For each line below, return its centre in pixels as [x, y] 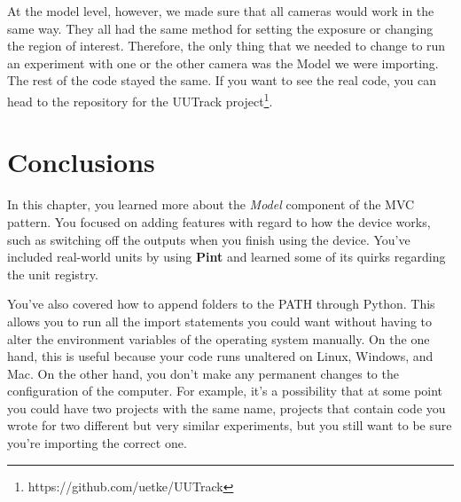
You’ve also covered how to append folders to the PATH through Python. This [221, 304]
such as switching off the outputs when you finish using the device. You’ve [209, 239]
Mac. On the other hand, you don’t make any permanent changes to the [203, 373]
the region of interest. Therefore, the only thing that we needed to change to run [227, 46]
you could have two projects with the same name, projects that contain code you [227, 408]
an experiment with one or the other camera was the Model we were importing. [223, 63]
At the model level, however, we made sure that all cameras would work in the [221, 11]
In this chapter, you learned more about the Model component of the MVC [211, 204]
